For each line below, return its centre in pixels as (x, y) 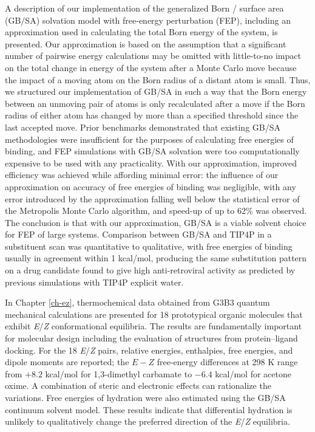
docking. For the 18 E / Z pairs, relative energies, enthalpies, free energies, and (149, 350)
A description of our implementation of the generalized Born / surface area (144, 8)
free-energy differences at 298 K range (227, 362)
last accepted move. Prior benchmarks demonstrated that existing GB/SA (143, 127)
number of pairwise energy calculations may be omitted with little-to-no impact (153, 56)
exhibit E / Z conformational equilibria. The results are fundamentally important (154, 326)
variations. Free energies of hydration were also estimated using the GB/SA (145, 397)
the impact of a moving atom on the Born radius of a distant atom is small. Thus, (158, 79)
